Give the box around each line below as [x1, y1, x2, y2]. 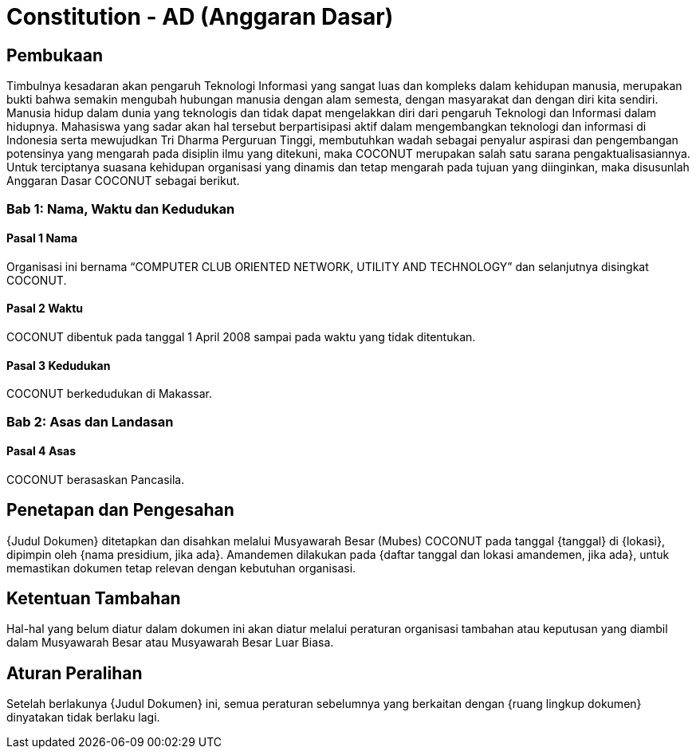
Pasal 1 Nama [6, 231, 78, 246]
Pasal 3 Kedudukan [6, 358, 111, 372]
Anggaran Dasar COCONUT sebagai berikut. [6, 174, 240, 188]
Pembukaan [6, 45, 104, 65]
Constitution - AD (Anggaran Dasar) [6, 3, 394, 30]
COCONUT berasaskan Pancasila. [6, 472, 185, 486]
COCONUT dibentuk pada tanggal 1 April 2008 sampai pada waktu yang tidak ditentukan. [6, 329, 476, 344]
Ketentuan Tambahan [6, 588, 181, 609]
